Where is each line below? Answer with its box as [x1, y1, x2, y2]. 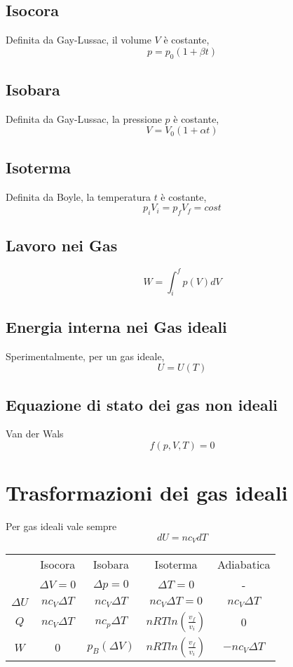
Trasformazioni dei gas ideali [6, 478, 288, 507]
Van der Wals [6, 426, 64, 441]
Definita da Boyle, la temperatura [6, 189, 151, 204]
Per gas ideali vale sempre [6, 519, 117, 534]
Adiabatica [217, 556, 271, 573]
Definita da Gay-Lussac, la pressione [6, 111, 162, 126]
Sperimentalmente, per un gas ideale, [6, 348, 165, 363]
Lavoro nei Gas [6, 235, 118, 256]
